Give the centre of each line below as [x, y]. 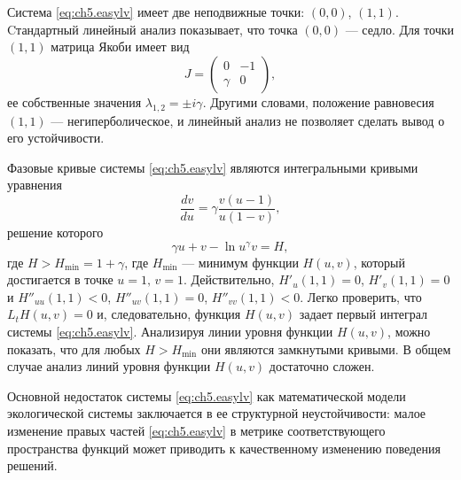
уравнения [35, 185]
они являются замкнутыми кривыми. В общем [326, 348]
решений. [32, 465]
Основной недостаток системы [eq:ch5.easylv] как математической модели [207, 395]
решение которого [55, 232]
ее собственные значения [74, 101]
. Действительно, [229, 279]
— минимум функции [240, 262]
